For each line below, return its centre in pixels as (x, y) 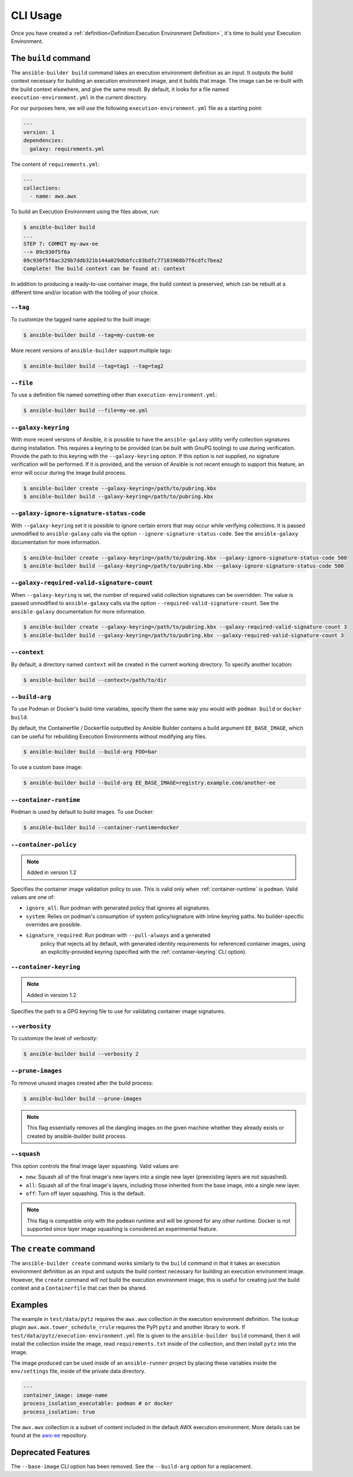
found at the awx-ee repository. (49, 1435)
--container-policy (44, 844)
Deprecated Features (51, 1452)
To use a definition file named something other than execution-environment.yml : (114, 395)
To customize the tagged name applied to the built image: (81, 319)
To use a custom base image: (47, 767)
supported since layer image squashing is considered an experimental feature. (122, 1229)
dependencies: (44, 141)
